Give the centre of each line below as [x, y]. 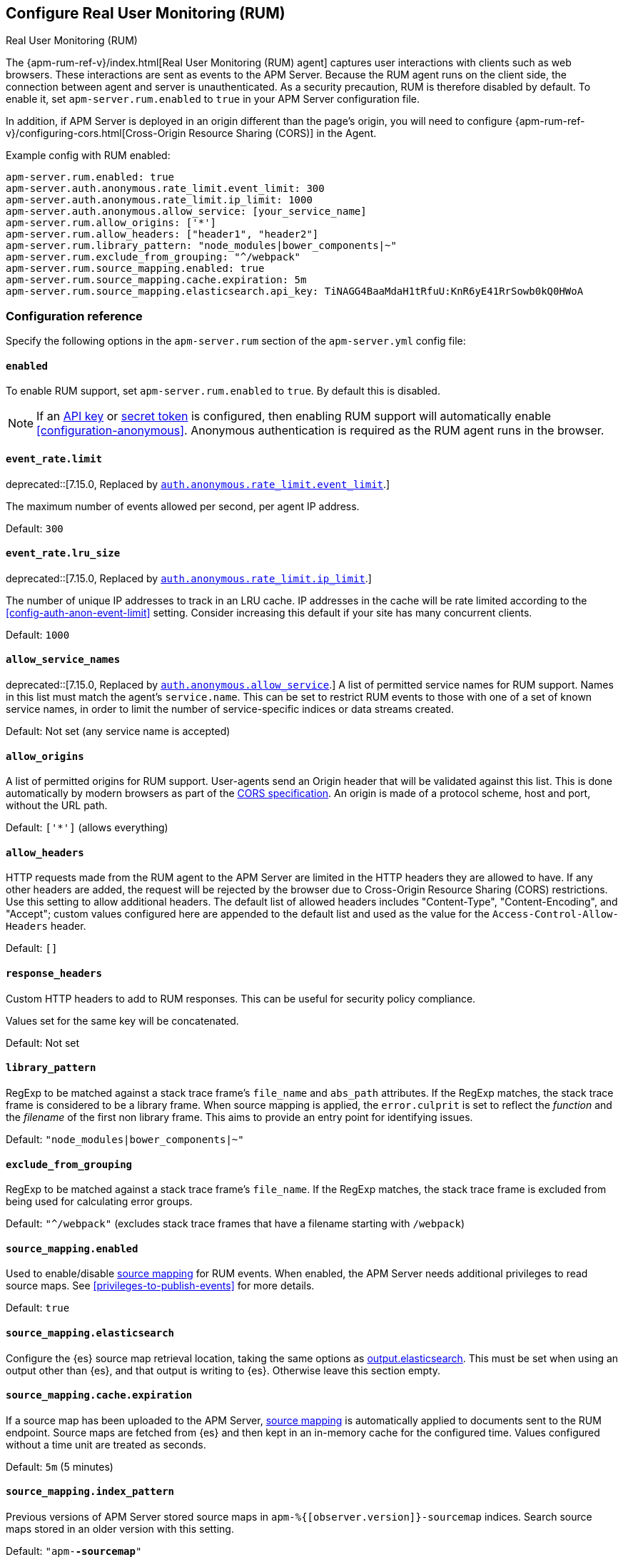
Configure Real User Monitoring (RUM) [146, 13]
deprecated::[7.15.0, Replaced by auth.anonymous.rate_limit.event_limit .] [198, 484]
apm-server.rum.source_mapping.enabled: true [135, 269]
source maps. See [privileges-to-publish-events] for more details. [160, 1286]
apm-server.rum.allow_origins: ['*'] [111, 223]
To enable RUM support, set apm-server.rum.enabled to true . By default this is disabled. [223, 391]
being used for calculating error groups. [99, 1202]
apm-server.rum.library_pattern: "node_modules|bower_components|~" [201, 246]
